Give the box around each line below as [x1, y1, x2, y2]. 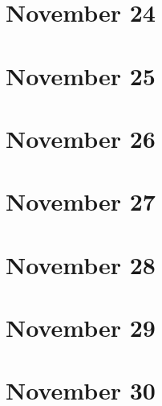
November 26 [6, 121, 156, 154]
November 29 [6, 311, 156, 344]
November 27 [6, 185, 156, 218]
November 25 [6, 59, 156, 92]
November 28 [6, 248, 156, 281]
